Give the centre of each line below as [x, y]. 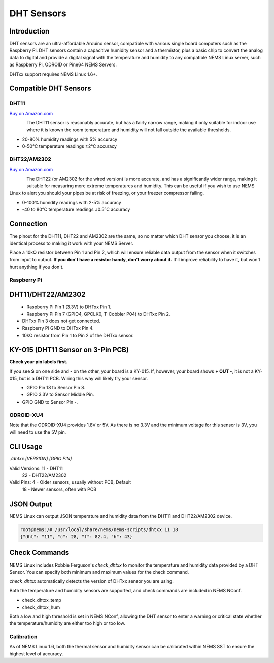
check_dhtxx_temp [42, 600]
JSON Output [31, 504]
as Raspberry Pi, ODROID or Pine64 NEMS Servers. [63, 65]
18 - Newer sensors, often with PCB [59, 489]
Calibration [23, 637]
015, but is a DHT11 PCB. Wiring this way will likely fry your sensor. [79, 378]
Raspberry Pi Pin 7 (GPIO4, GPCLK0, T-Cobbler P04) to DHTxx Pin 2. [98, 314]
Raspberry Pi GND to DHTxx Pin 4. [58, 328]
